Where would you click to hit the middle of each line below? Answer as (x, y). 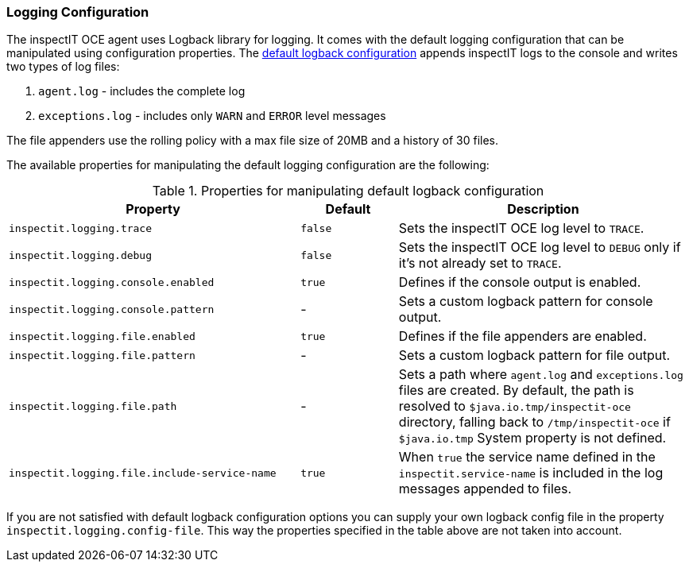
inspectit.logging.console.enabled (112, 282)
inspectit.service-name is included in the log (531, 473)
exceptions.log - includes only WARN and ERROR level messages (212, 116)
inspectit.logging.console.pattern (112, 309)
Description (543, 209)
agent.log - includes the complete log (142, 91)
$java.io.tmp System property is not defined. (532, 438)
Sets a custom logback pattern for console (526, 301)
